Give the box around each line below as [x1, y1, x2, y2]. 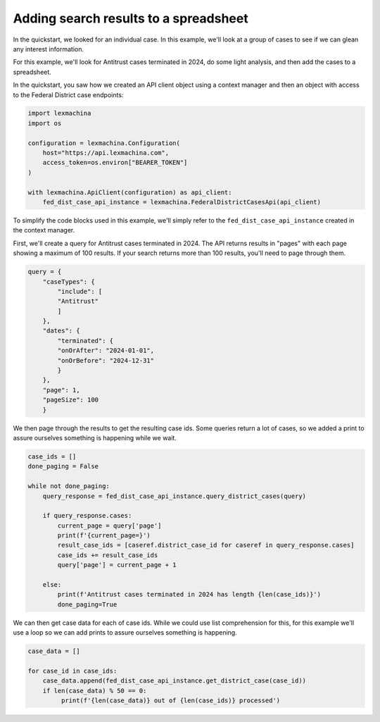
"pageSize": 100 [42, 396, 99, 404]
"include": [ [57, 287, 103, 295]
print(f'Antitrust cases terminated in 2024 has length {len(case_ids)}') [57, 590, 322, 599]
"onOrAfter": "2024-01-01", [57, 347, 155, 355]
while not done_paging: [27, 483, 110, 490]
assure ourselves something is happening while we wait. [13, 433, 177, 442]
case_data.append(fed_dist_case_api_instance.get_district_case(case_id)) [42, 677, 306, 685]
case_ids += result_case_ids [57, 551, 158, 559]
